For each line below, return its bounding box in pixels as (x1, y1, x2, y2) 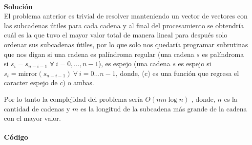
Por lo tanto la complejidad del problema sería (4, 93, 143, 104)
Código (4, 132, 28, 142)
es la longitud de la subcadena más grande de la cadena (81, 103, 247, 113)
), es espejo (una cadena (98, 58, 170, 69)
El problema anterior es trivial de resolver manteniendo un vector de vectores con (4, 11, 248, 21)
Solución (4, 1, 33, 11)
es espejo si (178, 58, 211, 69)
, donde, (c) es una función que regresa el (115, 68, 239, 78)
